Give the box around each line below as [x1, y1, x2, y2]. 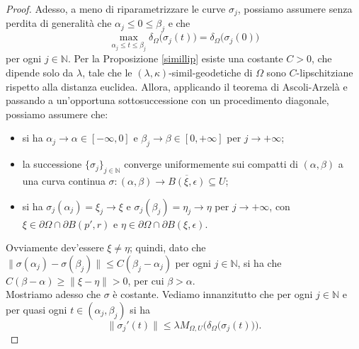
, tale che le [82, 65, 132, 80]
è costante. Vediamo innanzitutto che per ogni [113, 287, 313, 302]
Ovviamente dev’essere [6, 240, 104, 255]
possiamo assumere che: [6, 106, 108, 121]
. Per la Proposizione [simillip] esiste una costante [67, 51, 283, 66]
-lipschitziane [296, 65, 353, 80]
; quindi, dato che [130, 240, 206, 255]
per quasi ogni [6, 302, 67, 316]
